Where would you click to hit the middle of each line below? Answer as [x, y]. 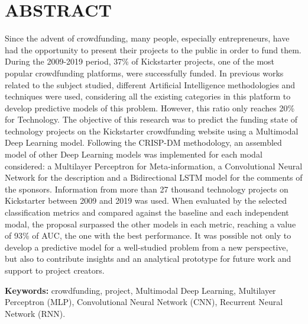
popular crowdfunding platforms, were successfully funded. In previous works [144, 73]
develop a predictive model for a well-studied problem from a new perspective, [147, 247]
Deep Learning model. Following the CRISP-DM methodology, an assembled [143, 142]
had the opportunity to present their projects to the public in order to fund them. [153, 49]
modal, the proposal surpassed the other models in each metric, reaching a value [150, 224]
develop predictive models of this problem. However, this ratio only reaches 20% [150, 108]
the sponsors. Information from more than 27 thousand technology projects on [147, 189]
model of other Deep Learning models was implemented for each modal [134, 154]
